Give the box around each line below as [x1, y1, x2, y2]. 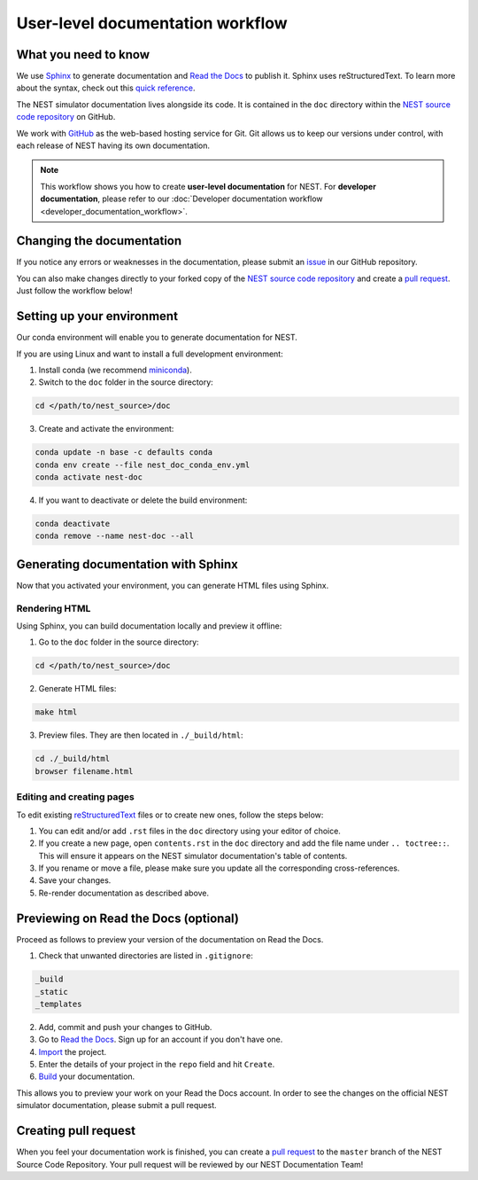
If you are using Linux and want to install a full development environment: [16, 348, 283, 359]
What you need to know [16, 47, 150, 62]
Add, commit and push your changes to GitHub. [38, 1021, 212, 1032]
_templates [35, 998, 82, 1009]
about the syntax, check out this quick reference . [16, 82, 196, 93]
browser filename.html [35, 766, 134, 776]
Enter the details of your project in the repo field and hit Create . [38, 1059, 275, 1070]
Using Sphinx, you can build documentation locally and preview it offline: [16, 621, 282, 631]
